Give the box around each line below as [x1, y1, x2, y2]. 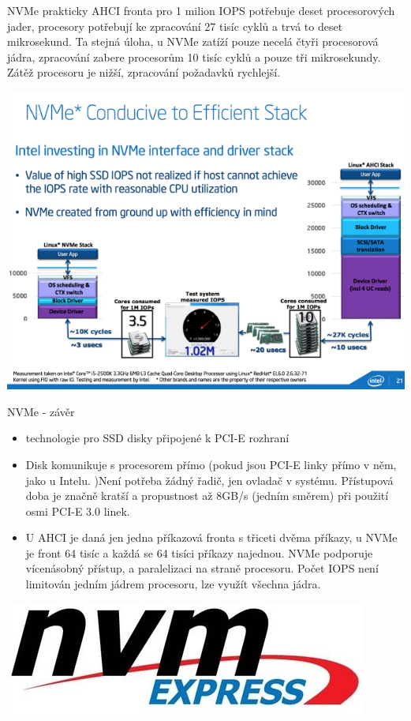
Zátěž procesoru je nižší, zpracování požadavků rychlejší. [7, 64, 281, 81]
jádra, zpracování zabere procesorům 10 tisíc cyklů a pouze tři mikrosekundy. [7, 48, 381, 65]
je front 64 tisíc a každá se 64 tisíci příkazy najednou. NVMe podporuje [25, 544, 373, 561]
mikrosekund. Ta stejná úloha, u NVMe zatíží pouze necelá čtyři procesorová [7, 33, 379, 50]
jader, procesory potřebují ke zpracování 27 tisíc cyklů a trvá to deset [7, 17, 343, 34]
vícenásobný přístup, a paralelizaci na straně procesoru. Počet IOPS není [25, 560, 379, 576]
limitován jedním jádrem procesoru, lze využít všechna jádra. [25, 576, 321, 592]
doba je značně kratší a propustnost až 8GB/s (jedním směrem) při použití [25, 487, 389, 504]
